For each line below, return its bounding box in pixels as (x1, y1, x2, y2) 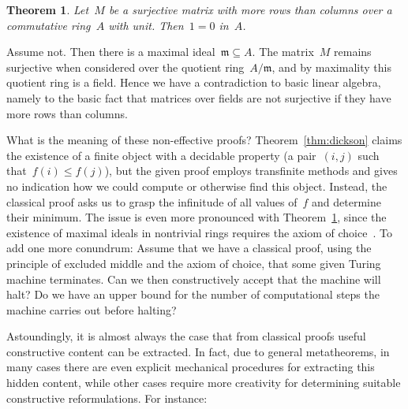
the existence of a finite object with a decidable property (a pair (6, 147, 316, 163)
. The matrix (252, 43, 314, 60)
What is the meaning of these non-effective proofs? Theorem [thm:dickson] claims (6, 132, 402, 148)
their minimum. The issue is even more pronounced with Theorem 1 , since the (6, 209, 387, 225)
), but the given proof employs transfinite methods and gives (104, 162, 398, 179)
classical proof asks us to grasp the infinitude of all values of (6, 193, 298, 210)
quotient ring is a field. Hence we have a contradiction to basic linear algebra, (6, 74, 381, 91)
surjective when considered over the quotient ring (6, 58, 245, 75)
